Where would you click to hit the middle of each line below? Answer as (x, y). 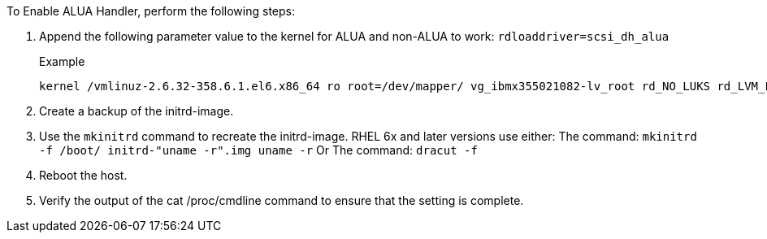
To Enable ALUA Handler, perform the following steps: (151, 11)
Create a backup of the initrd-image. (136, 111)
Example (62, 61)
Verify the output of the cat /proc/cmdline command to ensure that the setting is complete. (282, 200)
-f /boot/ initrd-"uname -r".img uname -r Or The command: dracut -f (258, 150)
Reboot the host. (83, 175)
